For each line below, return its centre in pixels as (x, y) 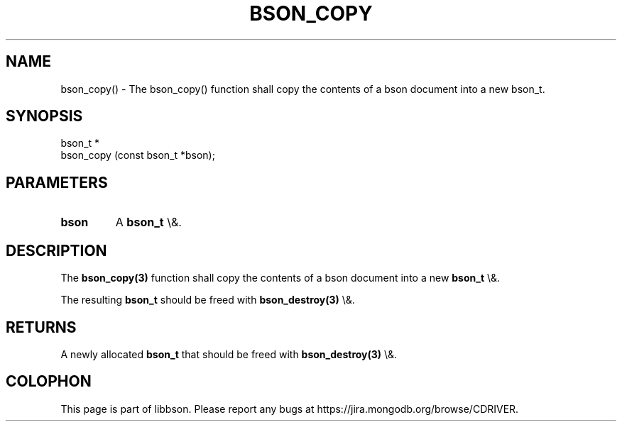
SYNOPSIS (44, 116)
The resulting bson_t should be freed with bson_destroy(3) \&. (208, 300)
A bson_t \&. (148, 222)
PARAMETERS (57, 182)
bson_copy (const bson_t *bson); (138, 155)
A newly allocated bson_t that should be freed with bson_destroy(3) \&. (229, 354)
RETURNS (41, 327)
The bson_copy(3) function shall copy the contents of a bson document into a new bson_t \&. (280, 278)
